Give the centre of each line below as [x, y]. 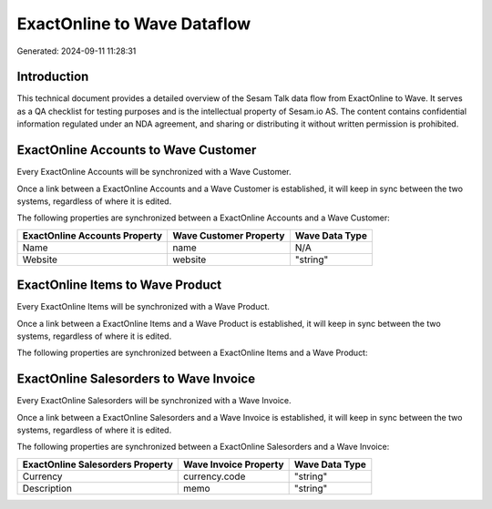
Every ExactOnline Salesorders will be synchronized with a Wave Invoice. [154, 401]
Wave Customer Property [229, 235]
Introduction [53, 77]
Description [47, 488]
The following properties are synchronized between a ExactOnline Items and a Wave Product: [192, 353]
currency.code [214, 476]
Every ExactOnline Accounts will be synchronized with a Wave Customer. [154, 172]
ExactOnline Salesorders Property [97, 464]
